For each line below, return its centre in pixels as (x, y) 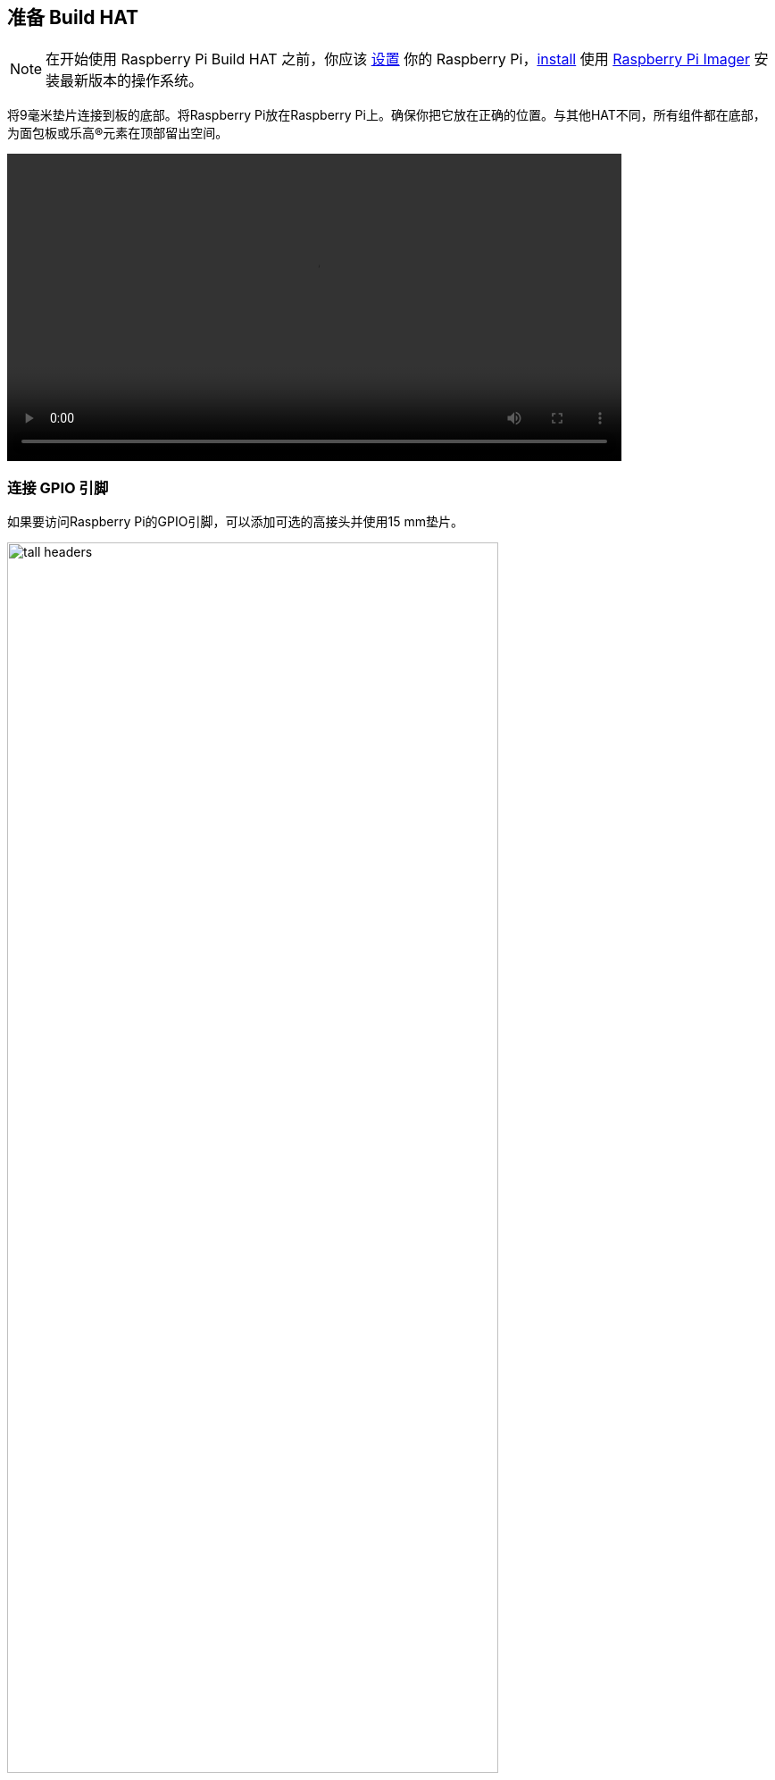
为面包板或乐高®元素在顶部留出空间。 (118, 133)
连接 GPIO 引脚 (58, 487)
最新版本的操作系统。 (132, 81)
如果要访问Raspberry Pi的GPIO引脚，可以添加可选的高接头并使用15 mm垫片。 (235, 522)
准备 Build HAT (73, 17)
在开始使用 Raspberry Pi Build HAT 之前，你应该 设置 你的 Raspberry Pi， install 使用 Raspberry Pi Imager (398, 59)
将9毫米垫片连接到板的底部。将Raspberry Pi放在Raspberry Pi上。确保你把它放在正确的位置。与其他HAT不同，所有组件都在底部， (387, 115)
